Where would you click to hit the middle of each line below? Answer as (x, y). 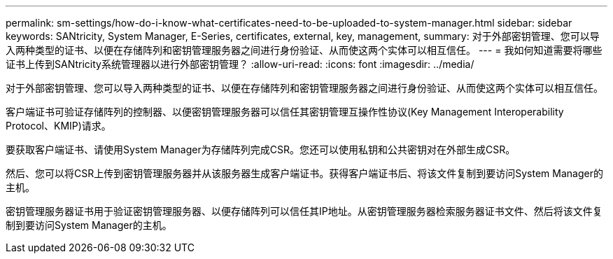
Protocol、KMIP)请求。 (58, 126)
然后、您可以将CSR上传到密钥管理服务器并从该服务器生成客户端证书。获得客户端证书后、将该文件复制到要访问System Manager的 (304, 173)
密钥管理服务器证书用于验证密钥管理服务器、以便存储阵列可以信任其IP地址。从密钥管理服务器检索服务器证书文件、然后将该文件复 (304, 211)
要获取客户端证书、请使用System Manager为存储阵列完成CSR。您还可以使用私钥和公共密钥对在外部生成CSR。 (261, 149)
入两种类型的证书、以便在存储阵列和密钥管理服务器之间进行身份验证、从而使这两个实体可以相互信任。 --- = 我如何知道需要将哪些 (304, 50)
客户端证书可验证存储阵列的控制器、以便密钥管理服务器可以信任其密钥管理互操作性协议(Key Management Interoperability (285, 112)
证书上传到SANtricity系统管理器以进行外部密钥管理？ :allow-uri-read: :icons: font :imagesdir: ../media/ (240, 64)
